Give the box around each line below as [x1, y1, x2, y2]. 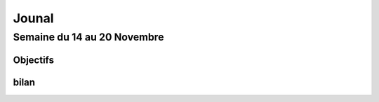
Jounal [13, 10, 54, 26]
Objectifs [13, 54, 55, 66]
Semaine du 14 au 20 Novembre [13, 31, 164, 43]
